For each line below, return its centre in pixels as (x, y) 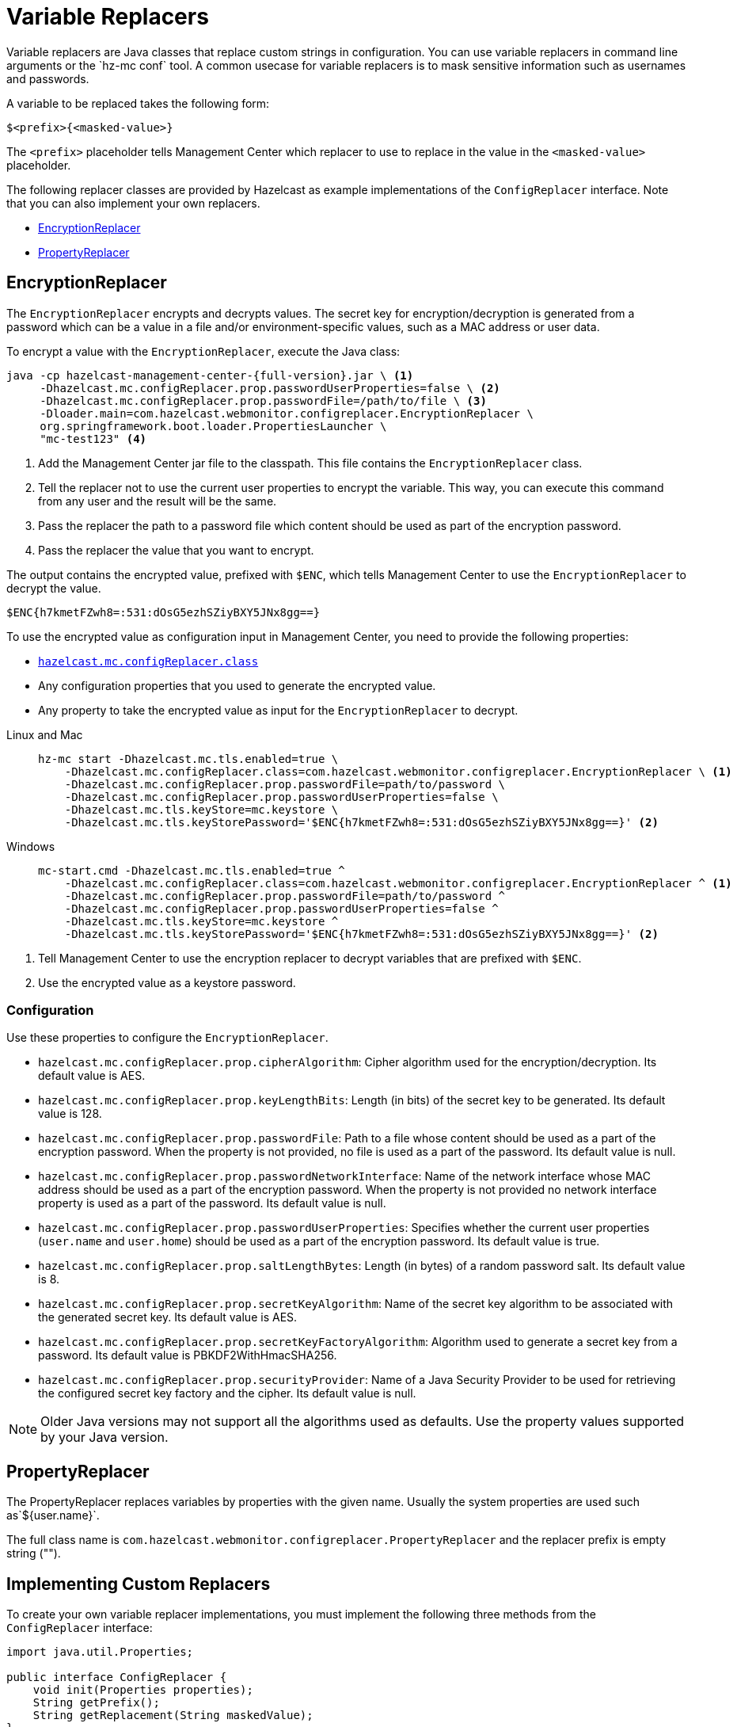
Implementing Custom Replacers (139, 1584)
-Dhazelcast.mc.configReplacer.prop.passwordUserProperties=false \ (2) (270, 388)
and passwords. (48, 78)
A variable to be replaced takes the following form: (138, 103)
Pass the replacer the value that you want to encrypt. (176, 550)
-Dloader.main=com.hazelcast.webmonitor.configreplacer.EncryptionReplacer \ (287, 413)
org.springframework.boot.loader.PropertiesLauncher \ (213, 426)
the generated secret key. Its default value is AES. (168, 1317)
